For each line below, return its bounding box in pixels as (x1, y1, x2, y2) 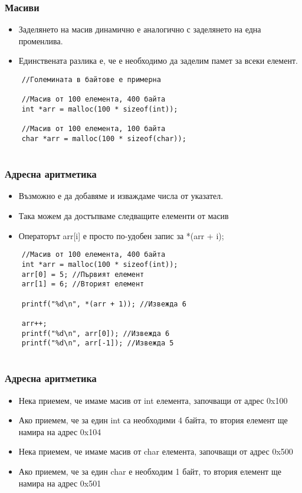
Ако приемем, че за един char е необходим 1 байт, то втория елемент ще (18, 465, 281, 478)
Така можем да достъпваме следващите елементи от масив (18, 210, 229, 222)
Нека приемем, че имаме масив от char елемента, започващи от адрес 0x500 (18, 445, 293, 458)
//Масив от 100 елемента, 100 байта (21, 125, 166, 133)
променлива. (18, 34, 63, 47)
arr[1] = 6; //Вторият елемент (21, 280, 145, 289)
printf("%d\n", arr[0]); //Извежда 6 (21, 329, 170, 338)
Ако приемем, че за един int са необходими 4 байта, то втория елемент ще (18, 414, 288, 426)
